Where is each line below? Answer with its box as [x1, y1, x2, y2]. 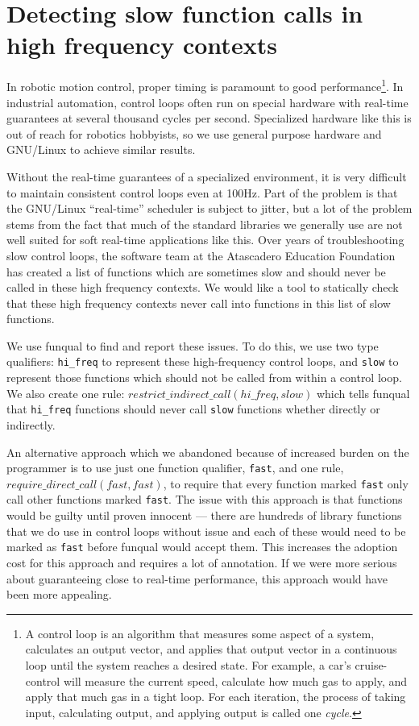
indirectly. [6, 416, 56, 433]
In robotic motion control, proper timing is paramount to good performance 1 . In [6, 76, 404, 94]
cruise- [355, 656, 388, 673]
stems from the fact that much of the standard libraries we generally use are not [6, 215, 403, 232]
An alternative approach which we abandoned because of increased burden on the [6, 443, 409, 460]
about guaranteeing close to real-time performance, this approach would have [6, 570, 388, 587]
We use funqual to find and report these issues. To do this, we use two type [6, 337, 379, 354]
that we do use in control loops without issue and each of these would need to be [6, 522, 406, 539]
